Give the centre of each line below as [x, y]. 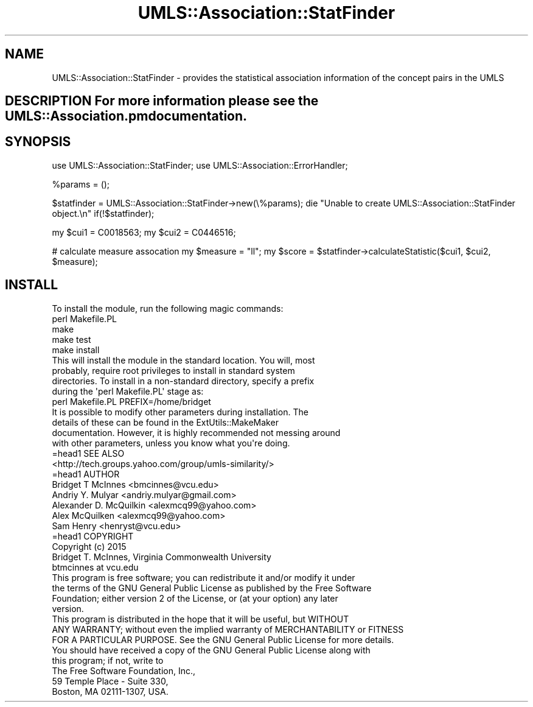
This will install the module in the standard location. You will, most [183, 360]
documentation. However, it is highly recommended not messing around [196, 432]
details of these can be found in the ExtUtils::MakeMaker [165, 422]
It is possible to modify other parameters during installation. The [180, 412]
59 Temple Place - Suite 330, [110, 681]
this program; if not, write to [108, 660]
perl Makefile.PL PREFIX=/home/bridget [131, 401]
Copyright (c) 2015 [89, 546]
